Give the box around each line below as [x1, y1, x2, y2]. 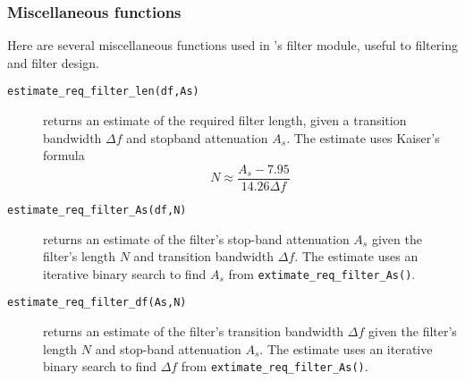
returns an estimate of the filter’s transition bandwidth [43, 322, 344, 341]
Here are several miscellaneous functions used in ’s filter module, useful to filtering [7, 36, 458, 55]
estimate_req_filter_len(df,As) [7, 85, 199, 98]
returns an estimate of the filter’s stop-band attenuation [43, 229, 350, 248]
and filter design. [7, 53, 99, 72]
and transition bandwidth [133, 247, 275, 266]
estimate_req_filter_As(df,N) [7, 203, 187, 216]
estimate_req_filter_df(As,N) [7, 296, 187, 309]
